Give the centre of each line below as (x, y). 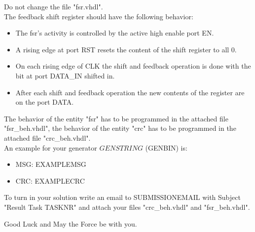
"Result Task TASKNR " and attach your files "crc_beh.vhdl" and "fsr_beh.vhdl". (127, 207)
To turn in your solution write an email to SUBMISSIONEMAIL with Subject (122, 197)
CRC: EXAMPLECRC (50, 180)
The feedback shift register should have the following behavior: (99, 16)
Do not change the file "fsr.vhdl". (54, 6)
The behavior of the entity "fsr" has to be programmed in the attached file (116, 118)
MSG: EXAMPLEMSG (51, 164)
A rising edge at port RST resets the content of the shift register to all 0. (126, 49)
